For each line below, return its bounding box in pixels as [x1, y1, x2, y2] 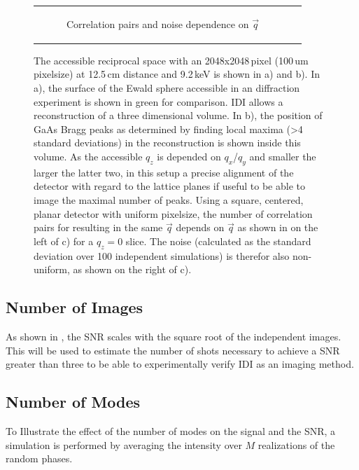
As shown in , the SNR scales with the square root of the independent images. [6, 329, 342, 343]
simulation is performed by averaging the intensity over [6, 437, 242, 452]
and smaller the [249, 149, 316, 163]
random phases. [6, 451, 73, 466]
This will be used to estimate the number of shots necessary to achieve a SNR [6, 343, 340, 357]
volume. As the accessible [34, 149, 143, 163]
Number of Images [6, 296, 143, 318]
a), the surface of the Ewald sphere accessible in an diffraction [34, 81, 300, 95]
